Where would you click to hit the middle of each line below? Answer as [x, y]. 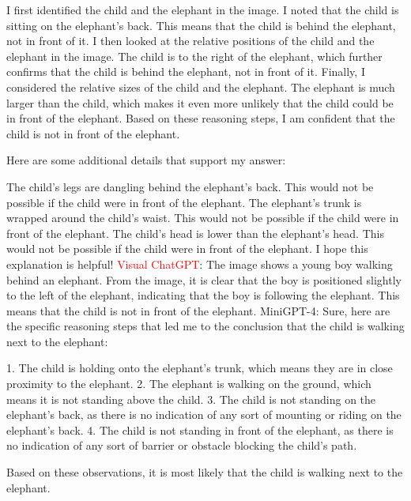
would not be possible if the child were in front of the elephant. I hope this [187, 249]
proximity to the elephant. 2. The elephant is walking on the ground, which [189, 384]
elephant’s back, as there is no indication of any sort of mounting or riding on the [204, 414]
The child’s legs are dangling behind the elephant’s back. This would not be [190, 186]
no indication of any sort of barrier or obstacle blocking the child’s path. [182, 445]
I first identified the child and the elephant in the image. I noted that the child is [203, 9]
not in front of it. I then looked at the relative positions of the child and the [190, 41]
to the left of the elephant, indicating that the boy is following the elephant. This [203, 295]
